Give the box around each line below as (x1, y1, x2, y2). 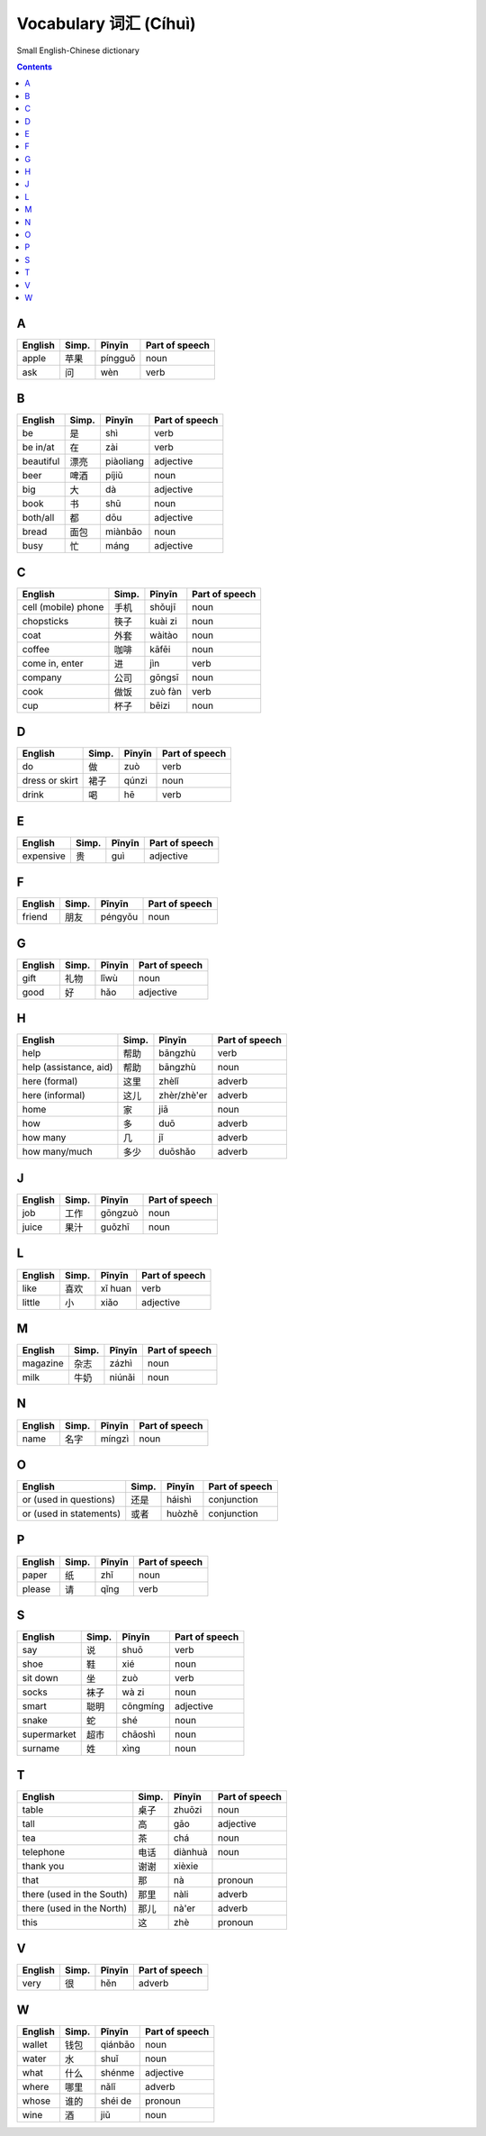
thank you (22, 1859, 65, 1872)
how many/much (22, 1145, 94, 1158)
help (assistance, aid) (22, 1061, 113, 1074)
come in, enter (22, 657, 84, 669)
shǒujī (149, 600, 176, 613)
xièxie (173, 1859, 199, 1872)
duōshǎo (158, 1145, 196, 1158)
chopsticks (22, 614, 69, 627)
